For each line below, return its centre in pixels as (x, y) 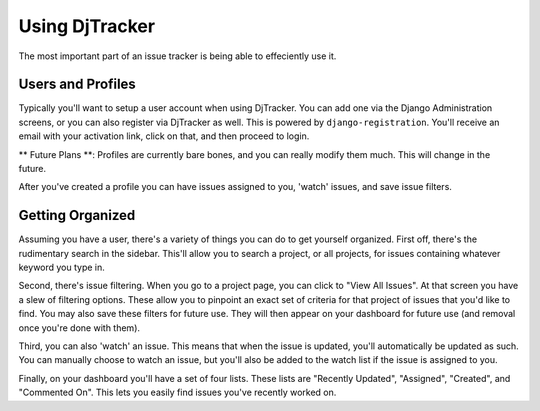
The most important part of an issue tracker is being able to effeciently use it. (177, 56)
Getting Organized (77, 215)
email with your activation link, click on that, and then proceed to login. (164, 136)
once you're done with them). (79, 327)
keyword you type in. (61, 267)
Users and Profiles (77, 84)
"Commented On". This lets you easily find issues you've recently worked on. (177, 392)
